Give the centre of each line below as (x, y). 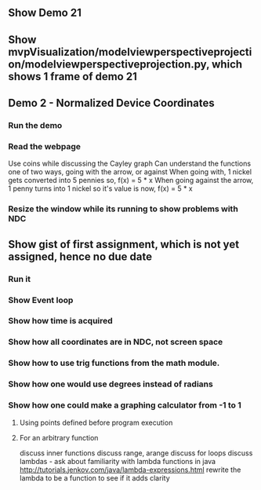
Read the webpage (44, 147)
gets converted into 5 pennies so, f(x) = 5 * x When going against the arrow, (131, 181)
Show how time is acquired (61, 321)
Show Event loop (41, 300)
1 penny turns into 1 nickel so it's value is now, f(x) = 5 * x (101, 188)
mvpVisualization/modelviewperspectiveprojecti (130, 51)
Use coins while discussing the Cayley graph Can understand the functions (130, 163)
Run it (20, 279)
